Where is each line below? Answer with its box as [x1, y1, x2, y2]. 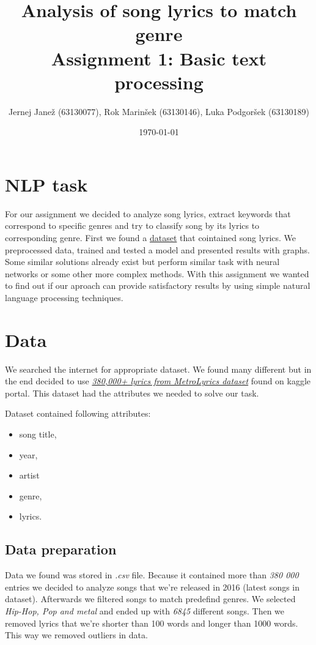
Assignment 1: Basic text [51, 45, 267, 70]
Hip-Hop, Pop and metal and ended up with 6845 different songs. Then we [5, 605, 285, 617]
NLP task [5, 171, 88, 196]
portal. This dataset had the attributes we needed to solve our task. [5, 386, 259, 399]
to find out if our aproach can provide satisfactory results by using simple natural [5, 279, 310, 292]
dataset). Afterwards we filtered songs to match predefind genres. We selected [5, 592, 296, 605]
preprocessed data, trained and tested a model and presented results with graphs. [5, 243, 310, 256]
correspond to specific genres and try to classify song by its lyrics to [5, 219, 260, 232]
